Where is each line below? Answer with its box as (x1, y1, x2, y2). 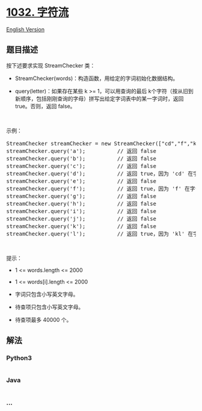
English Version (6, 25, 45, 33)
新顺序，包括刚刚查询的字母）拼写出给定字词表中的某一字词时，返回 (14, 94, 184, 102)
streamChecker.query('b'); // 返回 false (6, 155, 156, 162)
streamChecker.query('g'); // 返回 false (6, 193, 156, 199)
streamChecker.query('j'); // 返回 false (6, 215, 156, 222)
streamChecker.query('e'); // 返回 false (6, 178, 156, 184)
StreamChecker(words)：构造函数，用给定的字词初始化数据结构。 (14, 75, 179, 82)
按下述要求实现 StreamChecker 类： (6, 61, 96, 69)
